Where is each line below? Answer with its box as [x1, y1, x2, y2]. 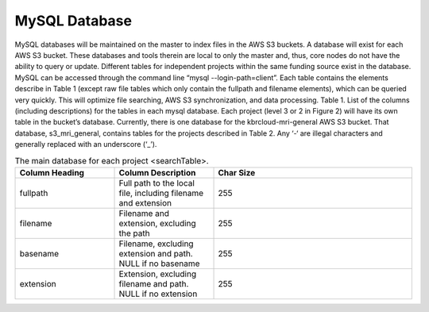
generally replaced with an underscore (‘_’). [14, 140, 157, 149]
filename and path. [118, 278, 189, 289]
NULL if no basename [118, 258, 200, 269]
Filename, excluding [118, 238, 194, 249]
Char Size [218, 167, 256, 178]
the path [118, 227, 150, 238]
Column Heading [19, 167, 85, 178]
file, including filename [118, 187, 204, 198]
